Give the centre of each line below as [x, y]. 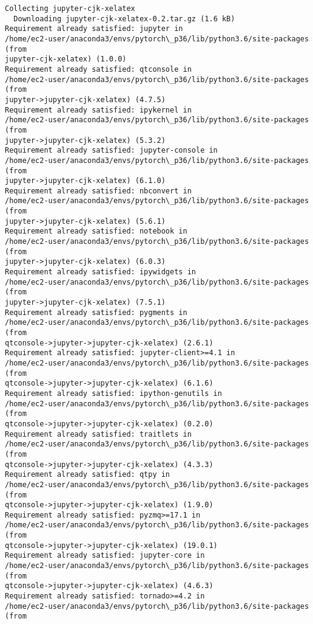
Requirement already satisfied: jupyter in [94, 29]
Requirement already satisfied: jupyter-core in [105, 556]
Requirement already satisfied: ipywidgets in [100, 272]
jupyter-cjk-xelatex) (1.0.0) [66, 59]
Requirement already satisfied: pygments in [96, 312]
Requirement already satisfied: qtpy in [88, 475]
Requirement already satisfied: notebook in [96, 231]
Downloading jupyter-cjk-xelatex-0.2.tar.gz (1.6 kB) [124, 19]
